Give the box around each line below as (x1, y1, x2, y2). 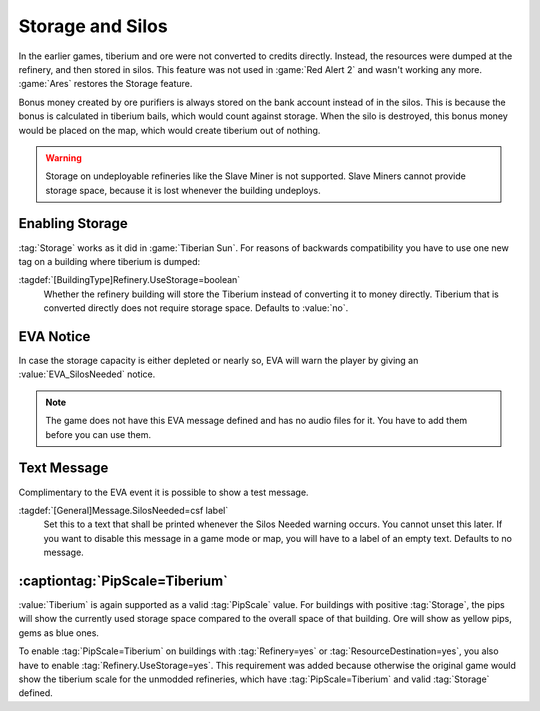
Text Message (18, 460, 109, 477)
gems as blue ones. (18, 626, 100, 639)
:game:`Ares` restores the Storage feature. (18, 78, 193, 90)
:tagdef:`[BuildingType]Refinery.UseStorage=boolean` (18, 274, 241, 286)
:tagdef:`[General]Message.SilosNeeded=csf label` (18, 504, 229, 516)
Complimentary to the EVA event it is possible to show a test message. (18, 486, 309, 498)
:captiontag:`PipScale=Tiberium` (18, 572, 229, 589)
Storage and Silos (18, 15, 169, 37)
